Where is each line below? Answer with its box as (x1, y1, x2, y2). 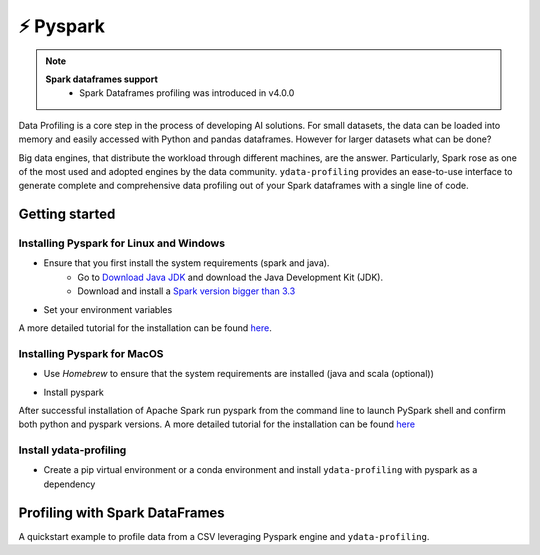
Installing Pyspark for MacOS (18, 346, 164, 360)
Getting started (18, 206, 116, 223)
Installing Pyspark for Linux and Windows (18, 236, 225, 250)
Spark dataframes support (45, 73, 159, 85)
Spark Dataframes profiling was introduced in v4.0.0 (79, 87, 295, 99)
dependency (43, 478, 96, 490)
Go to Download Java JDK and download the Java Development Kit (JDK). (77, 271, 384, 283)
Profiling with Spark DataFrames (18, 504, 225, 521)
